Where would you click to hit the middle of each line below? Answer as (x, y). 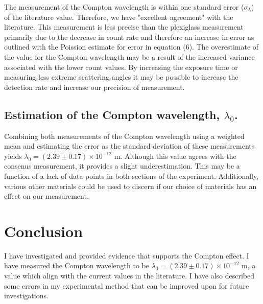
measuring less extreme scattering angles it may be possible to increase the (121, 77)
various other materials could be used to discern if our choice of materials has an (130, 186)
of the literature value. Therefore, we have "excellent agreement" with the (119, 17)
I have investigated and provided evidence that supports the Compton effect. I (127, 255)
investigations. (26, 296)
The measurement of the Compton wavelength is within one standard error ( (124, 7)
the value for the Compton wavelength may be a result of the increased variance (129, 56)
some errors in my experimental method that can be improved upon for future (127, 285)
